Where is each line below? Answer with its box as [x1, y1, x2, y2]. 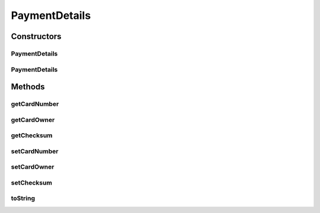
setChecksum [11, 178, 53, 186]
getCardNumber [11, 100, 59, 108]
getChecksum [11, 131, 53, 140]
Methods [11, 82, 45, 92]
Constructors [11, 31, 62, 41]
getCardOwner [11, 115, 55, 124]
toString [11, 194, 36, 202]
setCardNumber [11, 147, 59, 155]
